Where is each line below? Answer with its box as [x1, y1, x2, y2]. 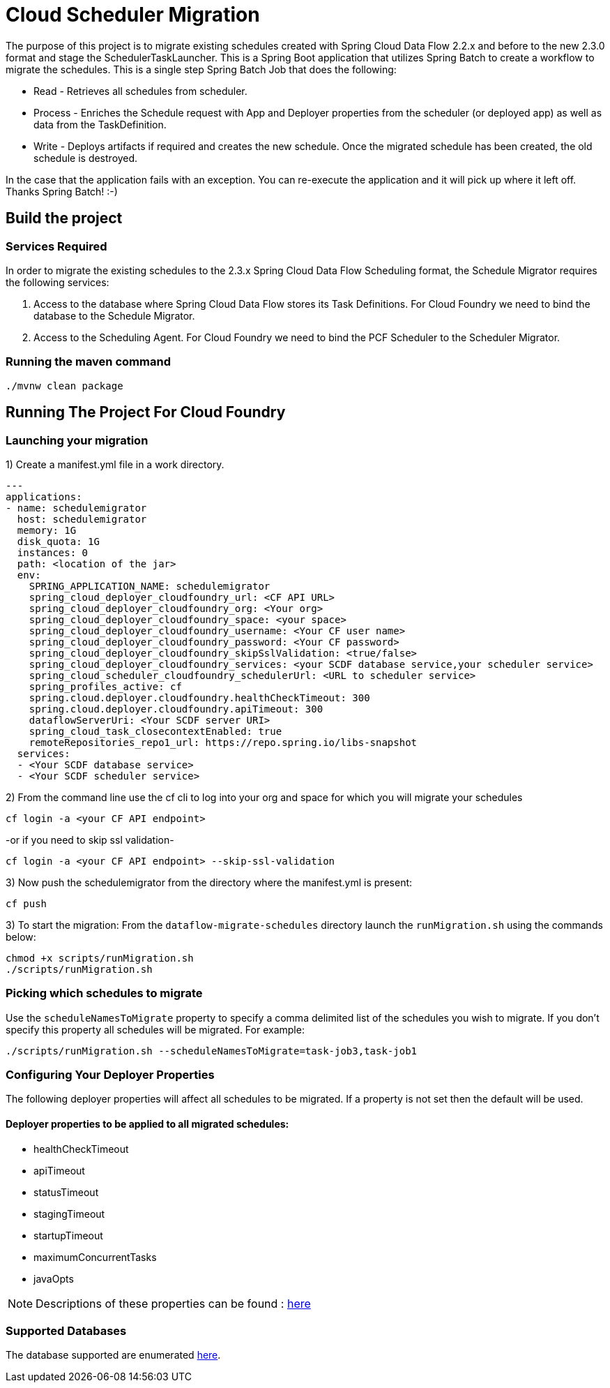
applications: [6, 491, 82, 502]
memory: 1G [17, 524, 77, 536]
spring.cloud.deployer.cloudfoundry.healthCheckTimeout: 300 [29, 692, 370, 703]
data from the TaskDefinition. [33, 118, 167, 130]
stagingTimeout [33, 1207, 105, 1220]
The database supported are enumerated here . [6, 1349, 221, 1361]
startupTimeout [33, 1229, 103, 1241]
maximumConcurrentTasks [33, 1251, 157, 1263]
